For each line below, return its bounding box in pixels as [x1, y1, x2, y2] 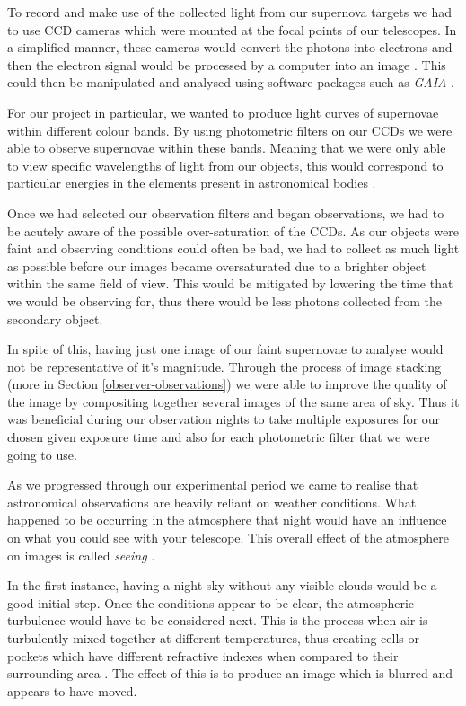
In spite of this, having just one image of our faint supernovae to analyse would [7, 340, 444, 358]
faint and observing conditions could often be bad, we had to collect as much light [7, 239, 460, 258]
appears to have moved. [7, 681, 137, 700]
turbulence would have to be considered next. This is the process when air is [7, 611, 428, 630]
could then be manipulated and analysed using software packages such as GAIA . [7, 73, 455, 92]
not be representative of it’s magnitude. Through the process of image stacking [7, 357, 442, 375]
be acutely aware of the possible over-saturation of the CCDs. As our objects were [7, 221, 459, 240]
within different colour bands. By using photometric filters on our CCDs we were [7, 120, 453, 139]
